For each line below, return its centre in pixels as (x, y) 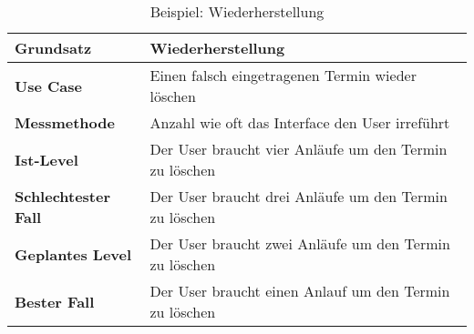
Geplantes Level (73, 254)
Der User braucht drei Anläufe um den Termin (299, 196)
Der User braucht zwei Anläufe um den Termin (300, 243)
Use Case (48, 86)
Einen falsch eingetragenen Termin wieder (283, 75)
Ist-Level (46, 159)
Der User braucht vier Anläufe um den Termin (299, 149)
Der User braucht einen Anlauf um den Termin (300, 291)
